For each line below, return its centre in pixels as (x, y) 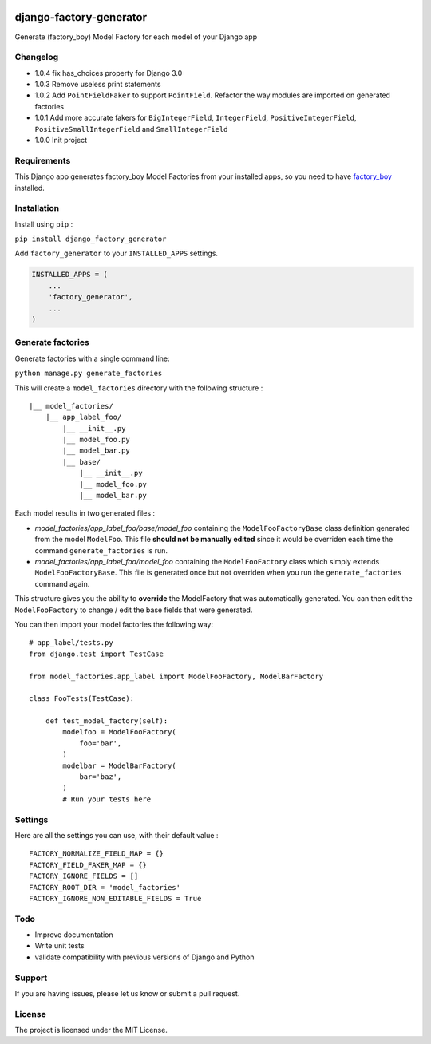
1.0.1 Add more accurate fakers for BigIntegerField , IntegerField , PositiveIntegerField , (196, 118)
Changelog (37, 57)
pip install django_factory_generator (91, 239)
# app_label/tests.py (71, 643)
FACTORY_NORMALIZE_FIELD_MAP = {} (96, 854)
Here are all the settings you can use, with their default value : (117, 835)
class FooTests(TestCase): (82, 699)
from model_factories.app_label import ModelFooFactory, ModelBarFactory (176, 676)
